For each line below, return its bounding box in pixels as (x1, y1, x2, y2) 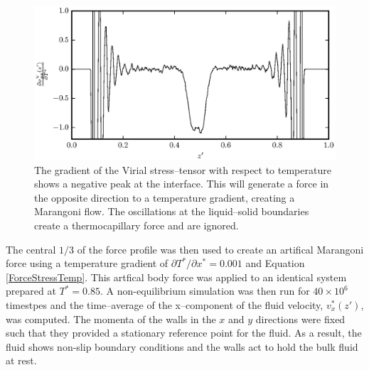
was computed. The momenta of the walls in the (6, 311, 216, 326)
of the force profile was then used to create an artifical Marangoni (77, 241, 364, 256)
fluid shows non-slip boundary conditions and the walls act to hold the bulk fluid (6, 339, 358, 354)
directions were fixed (255, 311, 346, 326)
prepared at (6, 283, 56, 298)
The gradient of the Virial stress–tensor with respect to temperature (34, 162, 331, 177)
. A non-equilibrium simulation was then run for (100, 283, 310, 298)
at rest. (6, 353, 37, 368)
